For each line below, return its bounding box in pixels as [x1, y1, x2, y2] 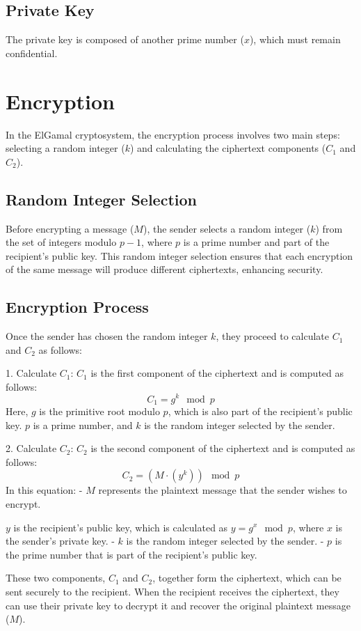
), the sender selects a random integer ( [143, 221, 311, 235]
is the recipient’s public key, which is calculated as [13, 520, 228, 534]
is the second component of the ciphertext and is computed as [90, 441, 355, 455]
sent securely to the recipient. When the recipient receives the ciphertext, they [6, 584, 339, 598]
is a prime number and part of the [183, 235, 330, 249]
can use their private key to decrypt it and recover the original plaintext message [6, 598, 351, 612]
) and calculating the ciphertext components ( [129, 141, 326, 155]
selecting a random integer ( [6, 141, 125, 155]
